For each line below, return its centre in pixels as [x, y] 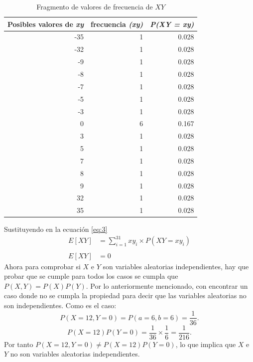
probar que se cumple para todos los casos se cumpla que [91, 276]
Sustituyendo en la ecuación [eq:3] [56, 229]
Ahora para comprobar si [42, 266]
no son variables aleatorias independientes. [75, 354]
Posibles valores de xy [46, 24]
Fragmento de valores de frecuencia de [95, 6]
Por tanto [19, 344]
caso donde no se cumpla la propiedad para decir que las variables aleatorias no [125, 295]
